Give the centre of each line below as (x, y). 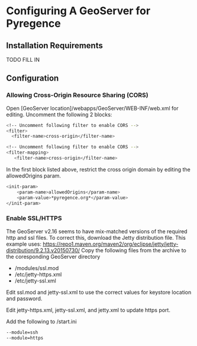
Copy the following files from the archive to (134, 250)
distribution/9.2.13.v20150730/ (43, 250)
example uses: (24, 244)
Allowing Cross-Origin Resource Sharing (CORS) (77, 95)
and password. (24, 299)
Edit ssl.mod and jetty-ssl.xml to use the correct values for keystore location (99, 292)
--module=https (25, 338)
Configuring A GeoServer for (78, 11)
